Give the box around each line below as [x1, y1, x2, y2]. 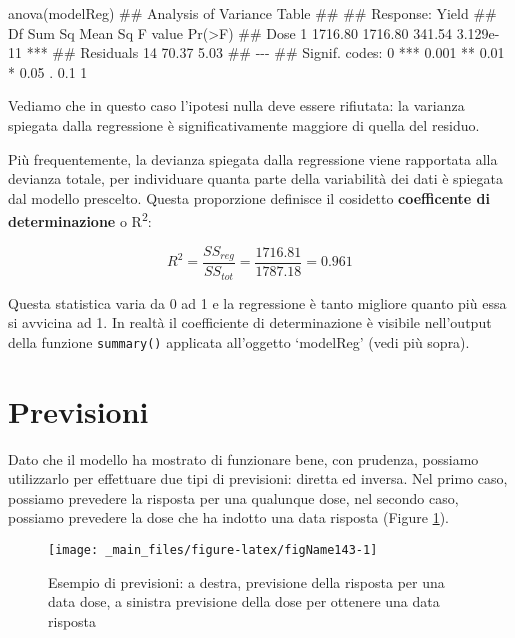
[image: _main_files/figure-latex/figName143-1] [48, 542, 378, 557]
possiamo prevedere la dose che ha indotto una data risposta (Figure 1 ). [8, 507, 449, 528]
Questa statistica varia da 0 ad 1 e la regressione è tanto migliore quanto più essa [8, 292, 507, 313]
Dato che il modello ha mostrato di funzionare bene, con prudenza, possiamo [8, 448, 479, 469]
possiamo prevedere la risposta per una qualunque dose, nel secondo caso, [8, 487, 459, 508]
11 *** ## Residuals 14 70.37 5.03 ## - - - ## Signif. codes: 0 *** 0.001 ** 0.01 [8, 42, 505, 63]
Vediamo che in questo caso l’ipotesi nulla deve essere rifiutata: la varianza [8, 95, 465, 116]
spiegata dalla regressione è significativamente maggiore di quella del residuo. [8, 114, 480, 135]
